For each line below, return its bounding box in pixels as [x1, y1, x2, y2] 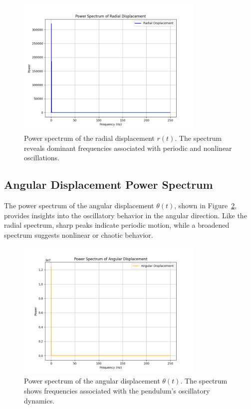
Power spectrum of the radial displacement [24, 132, 155, 143]
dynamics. [24, 395, 55, 406]
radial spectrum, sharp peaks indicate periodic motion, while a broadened [4, 220, 230, 230]
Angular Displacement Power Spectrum [4, 177, 213, 192]
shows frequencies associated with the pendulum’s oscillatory [24, 385, 210, 396]
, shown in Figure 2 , [174, 200, 237, 210]
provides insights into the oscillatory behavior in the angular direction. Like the [4, 210, 247, 220]
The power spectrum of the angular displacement [4, 200, 154, 210]
